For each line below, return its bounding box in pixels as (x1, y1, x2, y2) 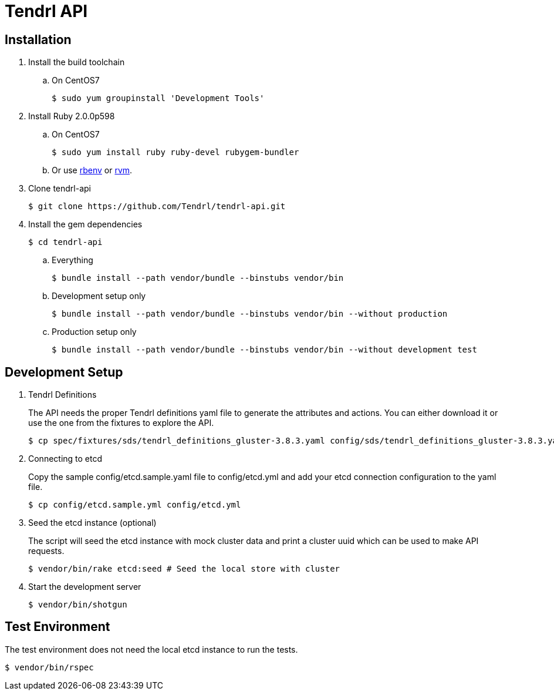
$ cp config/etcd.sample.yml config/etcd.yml (28, 500, 241, 510)
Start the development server (28, 582, 141, 592)
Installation (5, 32, 72, 47)
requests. (28, 546, 65, 556)
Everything (52, 255, 93, 266)
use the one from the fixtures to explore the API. (28, 418, 214, 428)
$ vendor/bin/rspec (5, 662, 94, 672)
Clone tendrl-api (28, 183, 91, 194)
